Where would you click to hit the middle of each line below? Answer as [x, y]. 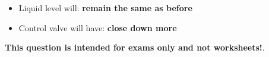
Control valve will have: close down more [98, 27]
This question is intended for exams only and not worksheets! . [135, 47]
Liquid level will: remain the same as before [105, 8]
